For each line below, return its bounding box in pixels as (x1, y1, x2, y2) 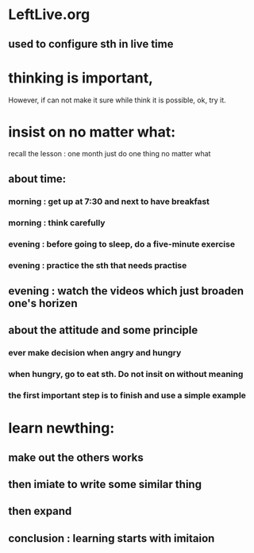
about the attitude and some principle (8, 324, 198, 337)
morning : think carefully (8, 217, 106, 228)
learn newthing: (8, 419, 115, 437)
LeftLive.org (8, 6, 90, 24)
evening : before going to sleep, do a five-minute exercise (8, 238, 236, 249)
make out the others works (8, 451, 144, 464)
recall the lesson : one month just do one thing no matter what (8, 149, 211, 159)
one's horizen (8, 296, 78, 310)
